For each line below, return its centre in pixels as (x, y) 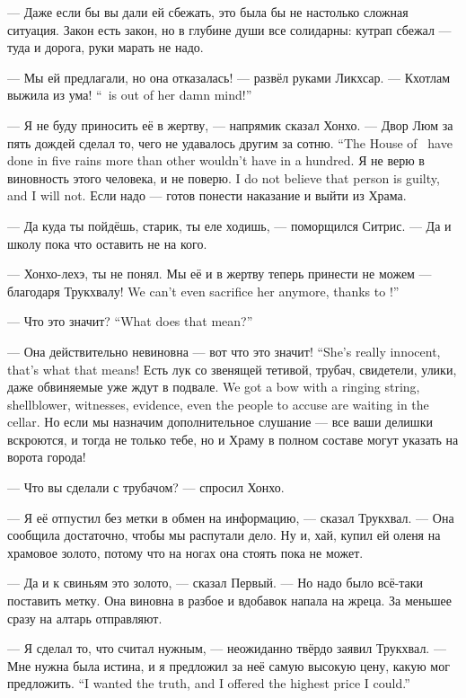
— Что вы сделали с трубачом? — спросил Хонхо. (146, 487)
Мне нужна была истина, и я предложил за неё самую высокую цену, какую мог (229, 665)
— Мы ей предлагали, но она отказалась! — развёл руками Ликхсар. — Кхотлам (229, 77)
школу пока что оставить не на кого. (107, 243)
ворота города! (47, 457)
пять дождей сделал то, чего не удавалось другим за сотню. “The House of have (230, 142)
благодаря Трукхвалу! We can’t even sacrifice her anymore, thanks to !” (203, 291)
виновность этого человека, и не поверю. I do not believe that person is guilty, (224, 177)
